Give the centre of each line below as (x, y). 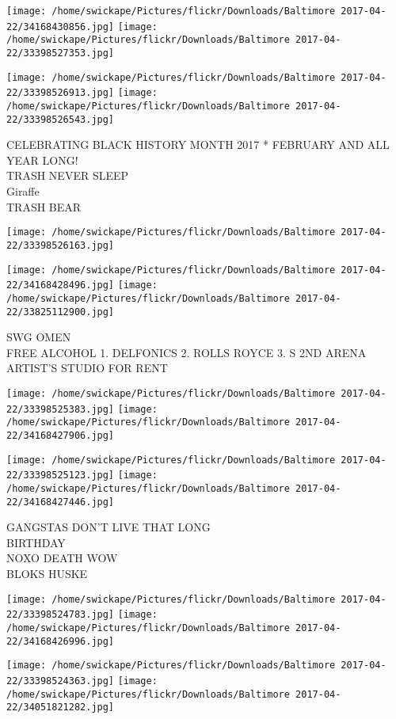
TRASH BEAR (44, 206)
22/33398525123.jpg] (61, 476)
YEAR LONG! (42, 160)
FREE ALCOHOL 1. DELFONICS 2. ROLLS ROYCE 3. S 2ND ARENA (187, 352)
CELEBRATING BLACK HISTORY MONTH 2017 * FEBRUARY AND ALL (198, 145)
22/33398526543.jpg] (61, 119)
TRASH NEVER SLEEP (68, 175)
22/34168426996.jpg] (61, 641)
